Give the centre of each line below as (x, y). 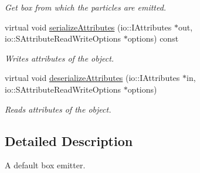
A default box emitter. (45, 165)
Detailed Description (69, 140)
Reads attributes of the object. (58, 109)
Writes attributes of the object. (60, 58)
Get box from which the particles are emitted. (86, 7)
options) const (153, 38)
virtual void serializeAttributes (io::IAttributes (88, 27)
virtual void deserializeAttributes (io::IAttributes (92, 78)
